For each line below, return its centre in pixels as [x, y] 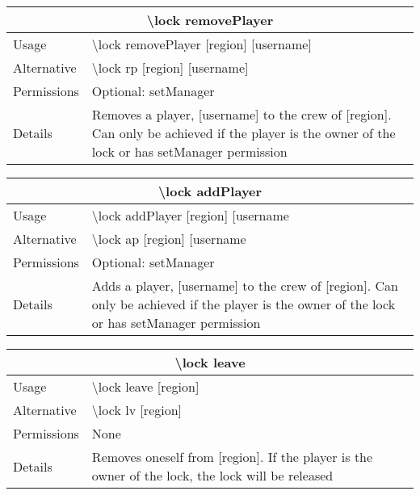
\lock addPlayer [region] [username [190, 215]
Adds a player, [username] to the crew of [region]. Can [245, 285]
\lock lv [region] [137, 410]
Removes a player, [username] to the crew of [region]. [241, 114]
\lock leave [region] [145, 386]
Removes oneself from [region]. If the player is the [232, 457]
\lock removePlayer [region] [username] [202, 44]
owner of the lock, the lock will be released [212, 475]
